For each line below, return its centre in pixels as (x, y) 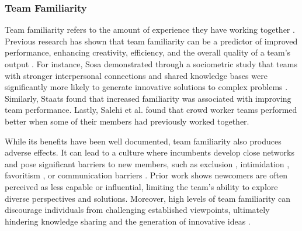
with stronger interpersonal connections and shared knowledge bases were (136, 75)
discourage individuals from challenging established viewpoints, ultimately (137, 210)
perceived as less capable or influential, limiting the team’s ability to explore (141, 186)
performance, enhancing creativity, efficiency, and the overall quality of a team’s (148, 52)
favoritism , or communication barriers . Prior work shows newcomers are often (146, 175)
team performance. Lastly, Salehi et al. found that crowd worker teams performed (151, 110)
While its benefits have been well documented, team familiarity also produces (143, 141)
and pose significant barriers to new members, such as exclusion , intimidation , (147, 163)
